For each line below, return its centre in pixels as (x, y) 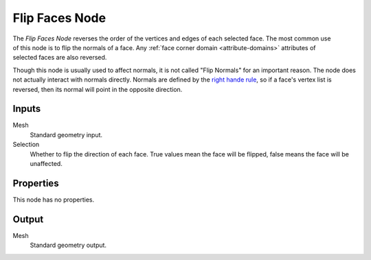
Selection (26, 145)
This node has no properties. (54, 200)
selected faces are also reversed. (60, 58)
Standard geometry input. (66, 134)
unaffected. (46, 163)
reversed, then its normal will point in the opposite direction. (98, 89)
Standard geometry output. (68, 245)
